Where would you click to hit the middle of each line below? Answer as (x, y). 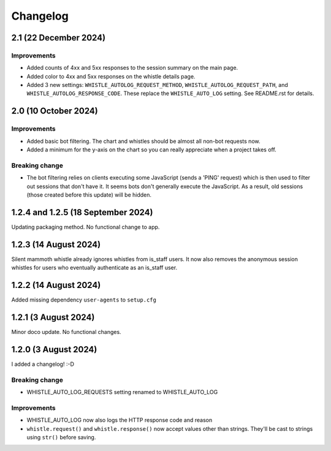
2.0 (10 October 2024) (55, 111)
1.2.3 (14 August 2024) (56, 244)
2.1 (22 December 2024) (59, 38)
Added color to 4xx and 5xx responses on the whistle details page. (111, 76)
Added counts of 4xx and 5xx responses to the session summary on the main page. (132, 68)
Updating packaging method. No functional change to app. (86, 227)
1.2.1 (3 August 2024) (53, 317)
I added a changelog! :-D (43, 364)
